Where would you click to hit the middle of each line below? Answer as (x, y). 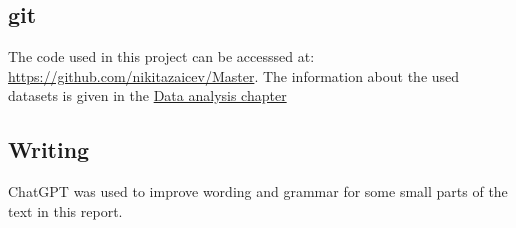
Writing (49, 149)
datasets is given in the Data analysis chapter (147, 95)
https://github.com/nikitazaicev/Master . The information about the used (234, 75)
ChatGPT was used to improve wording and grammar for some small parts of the (258, 191)
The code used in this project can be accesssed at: (161, 56)
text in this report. (65, 210)
